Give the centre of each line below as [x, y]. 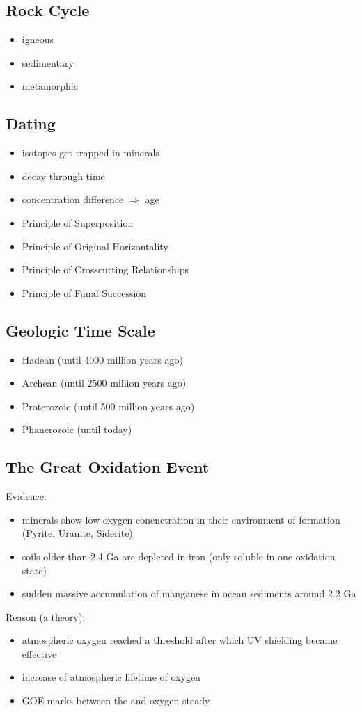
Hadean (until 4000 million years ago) [102, 359]
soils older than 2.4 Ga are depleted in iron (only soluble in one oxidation [179, 556]
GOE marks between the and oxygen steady [116, 701]
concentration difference [73, 199]
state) [34, 570]
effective [39, 653]
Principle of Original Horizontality [95, 246]
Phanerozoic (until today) [77, 429]
